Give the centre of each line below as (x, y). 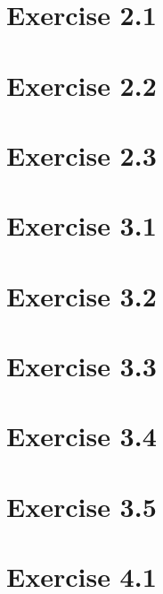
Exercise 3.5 (81, 506)
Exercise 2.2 (81, 85)
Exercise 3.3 (81, 366)
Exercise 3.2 (81, 295)
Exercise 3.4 (81, 436)
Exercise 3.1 (81, 225)
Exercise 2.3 (81, 155)
